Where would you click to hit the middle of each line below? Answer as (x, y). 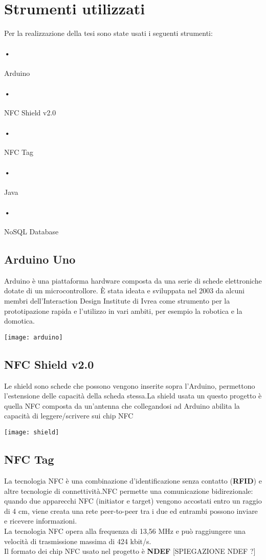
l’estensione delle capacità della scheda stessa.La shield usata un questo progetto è (133, 396)
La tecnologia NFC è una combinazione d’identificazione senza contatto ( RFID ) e (133, 480)
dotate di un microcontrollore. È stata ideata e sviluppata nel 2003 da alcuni (124, 291)
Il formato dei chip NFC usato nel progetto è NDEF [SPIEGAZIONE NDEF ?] (130, 551)
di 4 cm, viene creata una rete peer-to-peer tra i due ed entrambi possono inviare (131, 511)
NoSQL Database (31, 232)
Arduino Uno (40, 259)
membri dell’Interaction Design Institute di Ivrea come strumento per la (117, 301)
